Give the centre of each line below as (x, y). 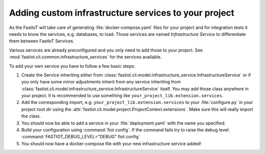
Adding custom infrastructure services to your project (122, 13)
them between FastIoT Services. (42, 41)
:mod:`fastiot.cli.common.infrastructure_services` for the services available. (85, 57)
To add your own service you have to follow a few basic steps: (72, 66)
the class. (31, 116)
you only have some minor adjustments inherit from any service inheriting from (101, 82)
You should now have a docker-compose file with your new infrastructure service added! (111, 143)
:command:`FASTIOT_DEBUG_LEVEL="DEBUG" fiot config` (81, 137)
